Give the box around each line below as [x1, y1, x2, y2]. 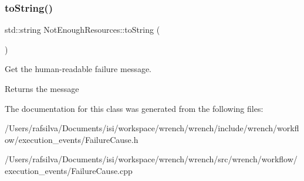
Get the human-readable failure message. [5, 63, 151, 75]
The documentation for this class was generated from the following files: [5, 102, 264, 114]
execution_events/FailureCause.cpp [5, 164, 133, 176]
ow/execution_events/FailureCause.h [5, 133, 139, 145]
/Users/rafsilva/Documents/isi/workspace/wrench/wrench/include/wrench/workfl [5, 122, 299, 134]
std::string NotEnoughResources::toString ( [5, 23, 160, 36]
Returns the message [5, 83, 79, 94]
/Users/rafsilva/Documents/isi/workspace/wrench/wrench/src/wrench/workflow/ [5, 153, 298, 165]
